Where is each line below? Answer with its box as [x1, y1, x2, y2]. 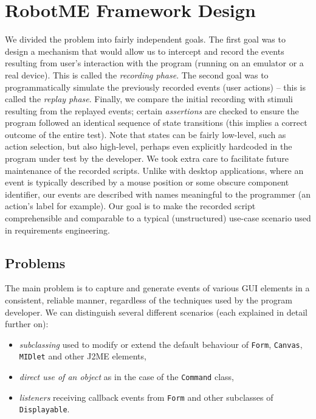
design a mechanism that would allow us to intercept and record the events [5, 44, 284, 57]
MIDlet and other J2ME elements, [19, 350, 146, 362]
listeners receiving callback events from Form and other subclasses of [19, 390, 273, 403]
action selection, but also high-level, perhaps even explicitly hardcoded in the [5, 140, 292, 153]
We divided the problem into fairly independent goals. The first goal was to [5, 33, 286, 46]
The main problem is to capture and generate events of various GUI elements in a [5, 282, 310, 294]
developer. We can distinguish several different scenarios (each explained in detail [5, 305, 307, 318]
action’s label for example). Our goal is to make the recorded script [5, 199, 256, 212]
